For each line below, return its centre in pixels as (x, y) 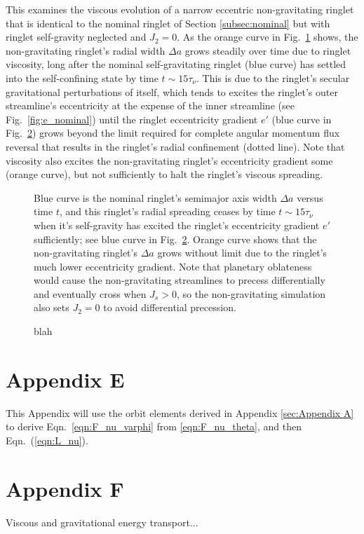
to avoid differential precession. (170, 307)
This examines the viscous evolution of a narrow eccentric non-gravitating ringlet (180, 9)
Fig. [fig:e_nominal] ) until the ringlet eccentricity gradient (132, 119)
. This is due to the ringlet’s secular (273, 77)
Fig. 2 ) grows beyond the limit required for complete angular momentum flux (173, 133)
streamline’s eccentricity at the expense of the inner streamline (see (150, 105)
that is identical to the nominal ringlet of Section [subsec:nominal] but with (168, 23)
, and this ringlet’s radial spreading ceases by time (167, 211)
